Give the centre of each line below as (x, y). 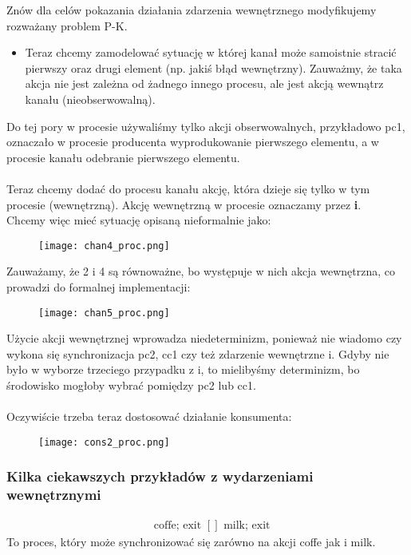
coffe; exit (178, 525)
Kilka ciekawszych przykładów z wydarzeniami (160, 476)
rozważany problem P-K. (67, 25)
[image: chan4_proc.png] (104, 246)
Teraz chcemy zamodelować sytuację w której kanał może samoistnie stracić (211, 52)
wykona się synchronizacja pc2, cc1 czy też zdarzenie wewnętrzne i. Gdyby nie (198, 353)
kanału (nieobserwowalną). (90, 99)
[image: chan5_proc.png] (104, 313)
